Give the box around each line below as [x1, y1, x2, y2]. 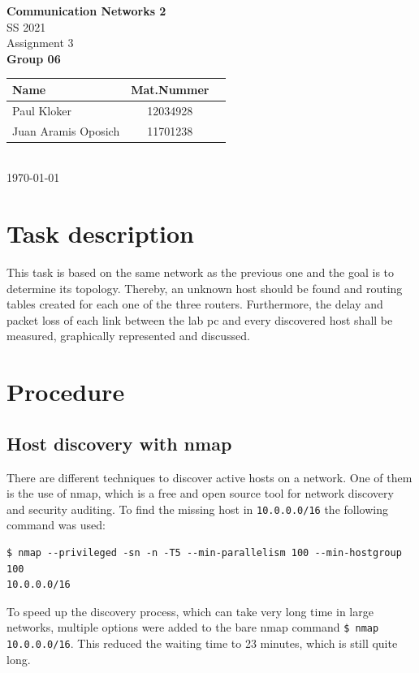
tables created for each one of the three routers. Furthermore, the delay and [6, 296, 383, 313]
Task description [6, 217, 195, 250]
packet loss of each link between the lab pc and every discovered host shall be [6, 311, 393, 328]
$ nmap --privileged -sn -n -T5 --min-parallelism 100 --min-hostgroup [6, 546, 402, 559]
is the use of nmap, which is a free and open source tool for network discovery [6, 485, 394, 502]
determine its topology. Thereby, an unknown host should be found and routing [6, 279, 403, 296]
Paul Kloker [12, 101, 71, 119]
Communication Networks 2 [6, 2, 166, 19]
